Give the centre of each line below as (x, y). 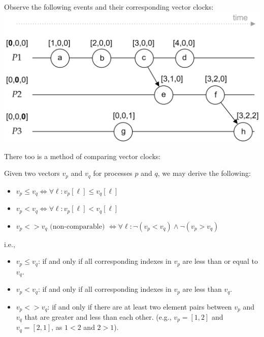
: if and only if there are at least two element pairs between (140, 306)
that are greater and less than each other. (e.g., (98, 316)
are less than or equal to (220, 261)
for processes (113, 173)
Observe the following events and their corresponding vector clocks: (109, 7)
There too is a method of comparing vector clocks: (82, 156)
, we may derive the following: (204, 173)
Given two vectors (32, 173)
